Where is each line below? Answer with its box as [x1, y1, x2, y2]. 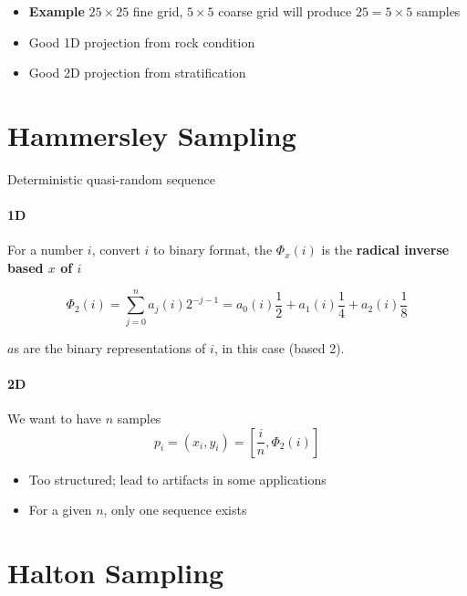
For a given [28, 500, 92, 519]
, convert [91, 240, 140, 259]
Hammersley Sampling [7, 116, 296, 153]
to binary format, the [153, 240, 273, 259]
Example [28, 2, 85, 20]
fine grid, [132, 2, 183, 20]
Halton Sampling [7, 553, 224, 591]
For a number [7, 240, 84, 259]
